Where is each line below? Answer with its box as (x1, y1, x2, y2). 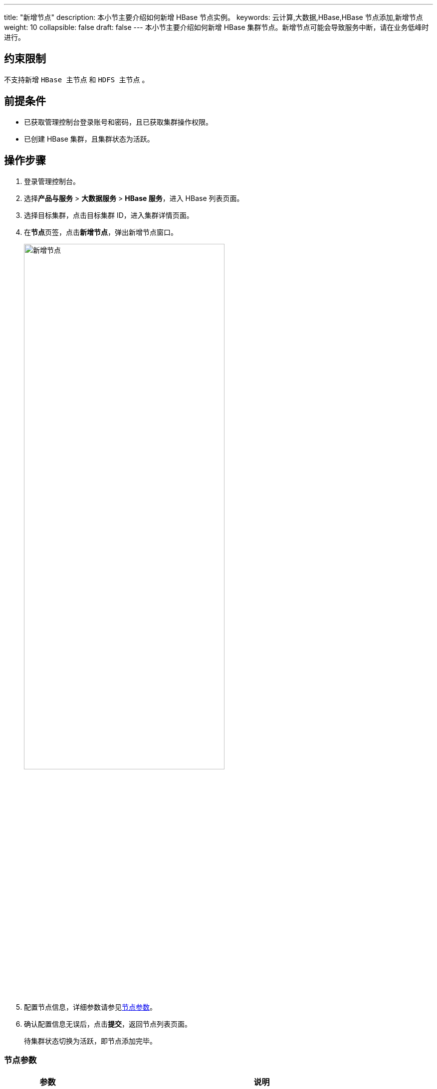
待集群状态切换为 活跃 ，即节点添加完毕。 (24, 1036, 157, 1045)
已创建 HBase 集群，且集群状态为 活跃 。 (24, 134, 154, 143)
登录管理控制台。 (24, 177, 80, 185)
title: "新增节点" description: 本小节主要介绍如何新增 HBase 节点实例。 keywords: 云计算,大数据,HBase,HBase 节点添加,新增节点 (4, 13, 423, 21)
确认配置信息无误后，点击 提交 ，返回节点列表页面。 (24, 1019, 192, 1028)
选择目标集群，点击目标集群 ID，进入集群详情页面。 (24, 210, 194, 219)
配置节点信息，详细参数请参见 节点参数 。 (24, 1002, 157, 1011)
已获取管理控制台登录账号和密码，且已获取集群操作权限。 (24, 117, 213, 126)
